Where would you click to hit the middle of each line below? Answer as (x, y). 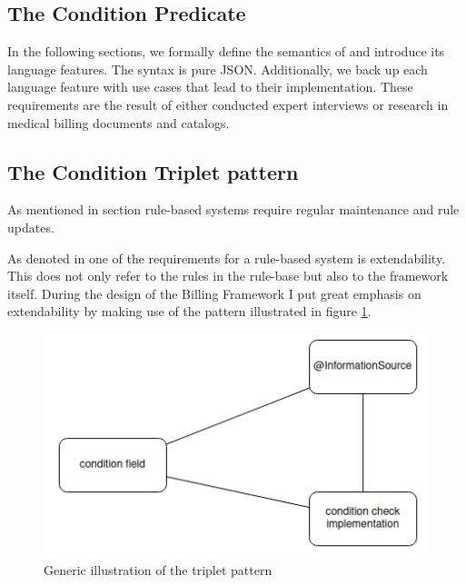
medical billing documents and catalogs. (119, 122)
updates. (31, 227)
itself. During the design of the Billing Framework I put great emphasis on (214, 293)
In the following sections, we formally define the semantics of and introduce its (226, 51)
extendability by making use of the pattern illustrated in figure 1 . (189, 311)
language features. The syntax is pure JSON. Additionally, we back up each (218, 69)
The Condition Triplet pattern (153, 171)
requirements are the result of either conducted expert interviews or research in (228, 104)
